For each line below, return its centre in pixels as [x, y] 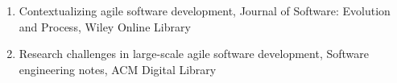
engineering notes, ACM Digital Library [118, 69]
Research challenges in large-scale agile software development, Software [194, 54]
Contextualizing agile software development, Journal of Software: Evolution [205, 10]
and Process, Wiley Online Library [105, 26]
